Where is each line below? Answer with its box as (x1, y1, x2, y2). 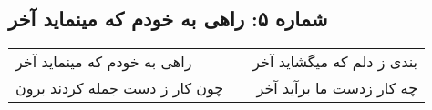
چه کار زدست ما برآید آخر (256, 77, 418, 99)
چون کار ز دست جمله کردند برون (15, 77, 224, 99)
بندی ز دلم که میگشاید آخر (252, 51, 418, 73)
